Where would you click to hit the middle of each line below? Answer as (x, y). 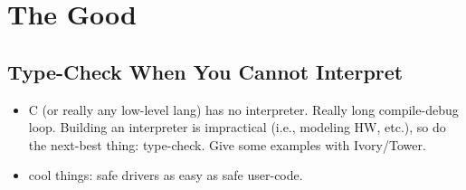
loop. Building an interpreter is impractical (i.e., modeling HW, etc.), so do (237, 127)
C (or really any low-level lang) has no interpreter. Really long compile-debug (243, 109)
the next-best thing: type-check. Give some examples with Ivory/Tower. (227, 144)
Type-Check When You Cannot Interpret (205, 71)
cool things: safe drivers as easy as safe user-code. (166, 175)
